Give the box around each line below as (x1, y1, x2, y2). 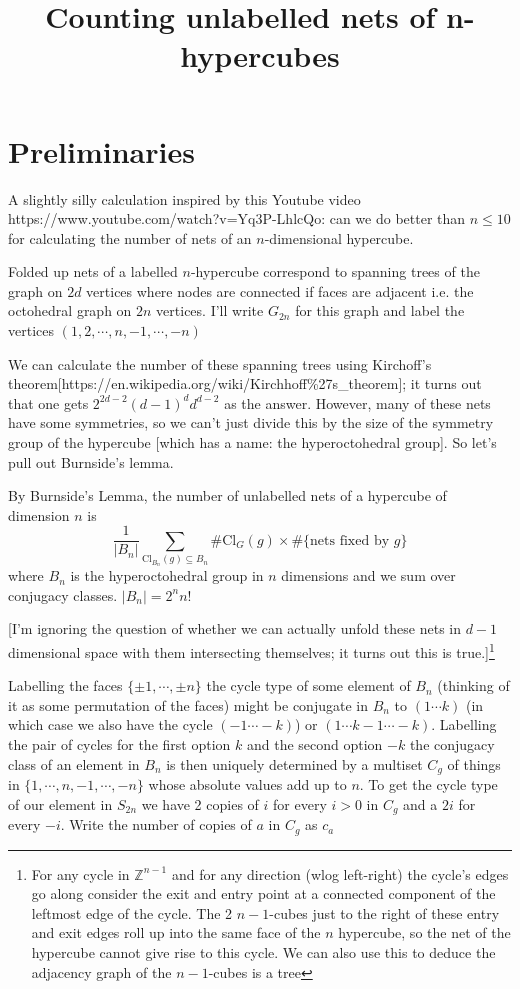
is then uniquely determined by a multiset (166, 753, 423, 774)
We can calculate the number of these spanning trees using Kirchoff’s (8, 353, 432, 374)
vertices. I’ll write (156, 300, 264, 321)
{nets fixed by (303, 533, 390, 548)
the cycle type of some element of (206, 675, 411, 696)
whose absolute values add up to (148, 774, 347, 795)
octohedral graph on (8, 300, 132, 321)
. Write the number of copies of (60, 814, 252, 835)
